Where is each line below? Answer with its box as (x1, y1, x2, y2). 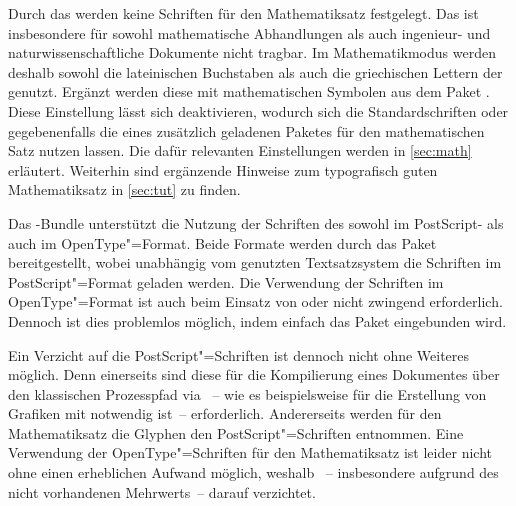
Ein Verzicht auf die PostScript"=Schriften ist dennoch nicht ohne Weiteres (8, 344, 470, 365)
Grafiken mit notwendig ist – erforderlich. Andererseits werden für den (8, 403, 442, 424)
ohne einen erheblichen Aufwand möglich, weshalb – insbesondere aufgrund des (8, 462, 499, 483)
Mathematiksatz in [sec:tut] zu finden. (8, 179, 241, 200)
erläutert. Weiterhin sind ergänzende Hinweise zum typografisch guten (8, 159, 438, 180)
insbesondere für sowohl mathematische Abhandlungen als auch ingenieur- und (8, 22, 491, 43)
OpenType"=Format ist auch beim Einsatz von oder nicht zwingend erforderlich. (8, 291, 503, 312)
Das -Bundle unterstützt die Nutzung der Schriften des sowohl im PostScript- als (8, 212, 504, 233)
